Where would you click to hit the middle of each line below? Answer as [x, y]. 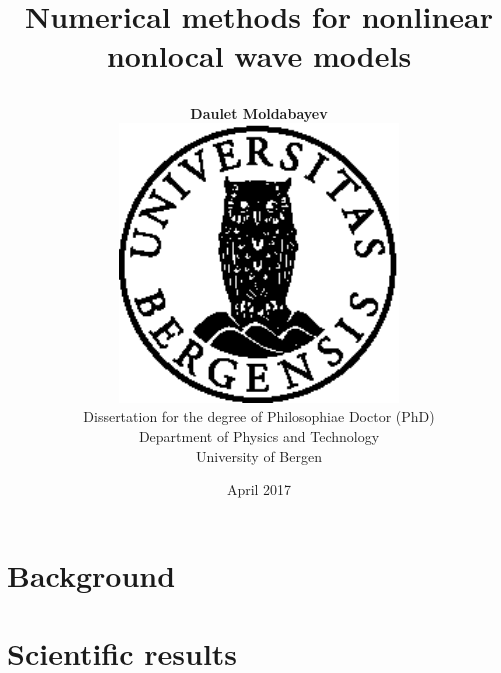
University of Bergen [259, 455]
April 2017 [259, 489]
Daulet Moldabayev [259, 112]
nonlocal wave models [259, 55]
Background [91, 574]
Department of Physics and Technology [259, 436]
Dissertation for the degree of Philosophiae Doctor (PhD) [259, 416]
